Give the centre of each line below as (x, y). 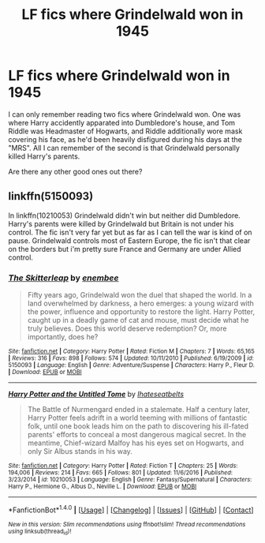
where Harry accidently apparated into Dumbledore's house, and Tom (121, 122)
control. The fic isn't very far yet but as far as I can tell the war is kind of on (130, 232)
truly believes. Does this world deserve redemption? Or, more (127, 328)
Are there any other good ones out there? (75, 171)
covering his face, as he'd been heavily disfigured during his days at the (125, 139)
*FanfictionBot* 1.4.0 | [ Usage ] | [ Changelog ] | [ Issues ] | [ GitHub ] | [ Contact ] (131, 509)
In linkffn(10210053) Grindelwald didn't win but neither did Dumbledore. (124, 215)
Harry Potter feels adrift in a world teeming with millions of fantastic (137, 418)
